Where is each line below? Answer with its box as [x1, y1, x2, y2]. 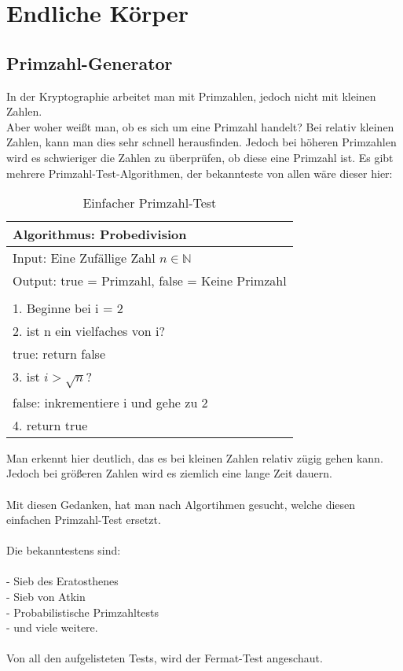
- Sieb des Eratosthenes [6, 573, 119, 589]
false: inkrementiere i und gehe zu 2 [13, 393, 208, 411]
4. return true [13, 415, 88, 434]
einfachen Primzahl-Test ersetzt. [6, 511, 161, 528]
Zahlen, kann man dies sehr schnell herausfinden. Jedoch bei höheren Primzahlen [6, 134, 397, 150]
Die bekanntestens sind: [6, 542, 121, 559]
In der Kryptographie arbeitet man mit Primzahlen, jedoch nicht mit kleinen [6, 87, 376, 104]
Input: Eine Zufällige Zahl [13, 249, 156, 267]
